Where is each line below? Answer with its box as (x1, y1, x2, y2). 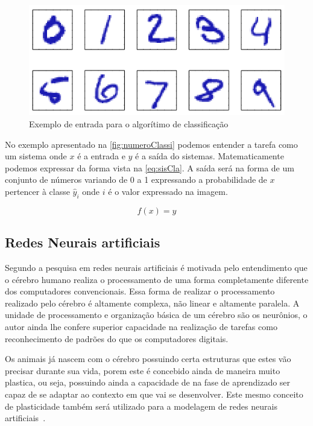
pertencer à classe (5, 185, 70, 198)
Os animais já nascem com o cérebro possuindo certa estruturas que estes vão (5, 352, 291, 365)
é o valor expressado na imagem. (108, 185, 228, 198)
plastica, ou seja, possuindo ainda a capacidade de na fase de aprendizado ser (5, 376, 291, 389)
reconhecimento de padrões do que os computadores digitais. (5, 332, 229, 345)
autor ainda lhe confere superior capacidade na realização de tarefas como (5, 320, 277, 332)
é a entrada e (77, 150, 125, 162)
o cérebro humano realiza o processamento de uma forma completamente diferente (5, 273, 309, 285)
